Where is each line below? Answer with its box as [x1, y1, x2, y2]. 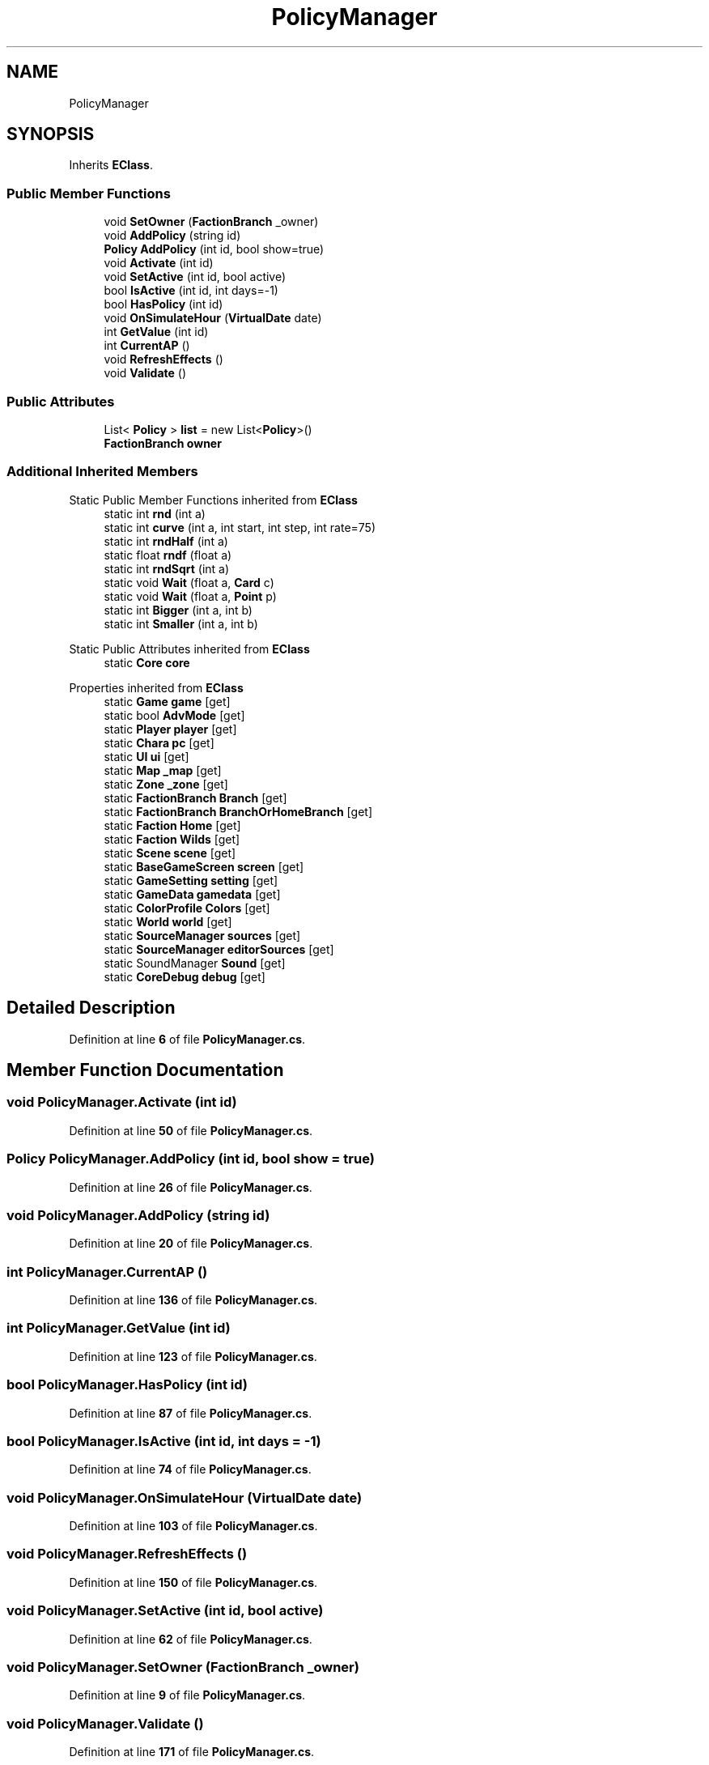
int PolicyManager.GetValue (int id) [6, 1320, 231, 1337]
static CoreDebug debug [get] [104, 969, 265, 984]
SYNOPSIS [6, 124, 95, 145]
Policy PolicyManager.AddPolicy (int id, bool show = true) [6, 1150, 375, 1167]
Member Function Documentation [6, 1059, 284, 1080]
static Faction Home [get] [104, 818, 241, 832]
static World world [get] [104, 914, 232, 929]
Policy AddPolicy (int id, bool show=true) [104, 242, 325, 257]
